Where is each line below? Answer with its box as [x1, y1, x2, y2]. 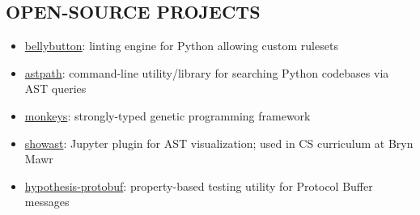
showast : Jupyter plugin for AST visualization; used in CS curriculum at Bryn [24, 134, 414, 151]
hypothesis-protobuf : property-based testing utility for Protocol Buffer [24, 177, 373, 194]
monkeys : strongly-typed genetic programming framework [24, 107, 311, 124]
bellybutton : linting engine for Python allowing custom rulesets [24, 37, 338, 54]
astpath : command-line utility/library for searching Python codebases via [24, 64, 389, 81]
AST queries [24, 80, 87, 97]
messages [24, 193, 70, 210]
